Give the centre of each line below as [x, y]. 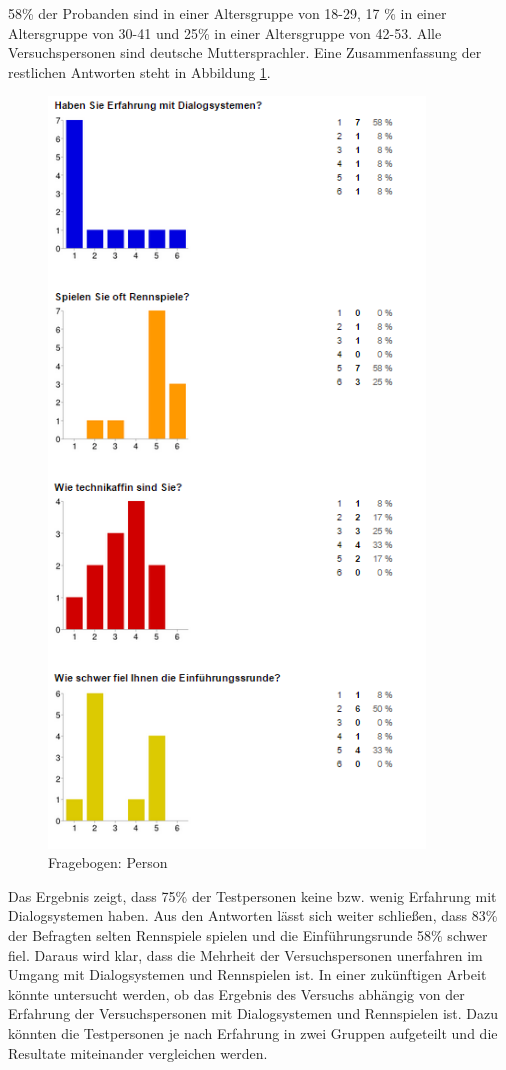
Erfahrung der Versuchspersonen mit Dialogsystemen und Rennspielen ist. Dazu [253, 1013]
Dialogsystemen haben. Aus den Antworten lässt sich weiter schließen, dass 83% [253, 915]
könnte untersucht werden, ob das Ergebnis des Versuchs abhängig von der [236, 993]
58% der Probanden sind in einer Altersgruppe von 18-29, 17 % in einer [227, 13]
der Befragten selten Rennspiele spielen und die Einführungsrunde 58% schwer [248, 934]
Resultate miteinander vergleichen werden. [138, 1052]
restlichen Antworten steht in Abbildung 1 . [139, 71]
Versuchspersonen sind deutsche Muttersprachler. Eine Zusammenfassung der [245, 52]
